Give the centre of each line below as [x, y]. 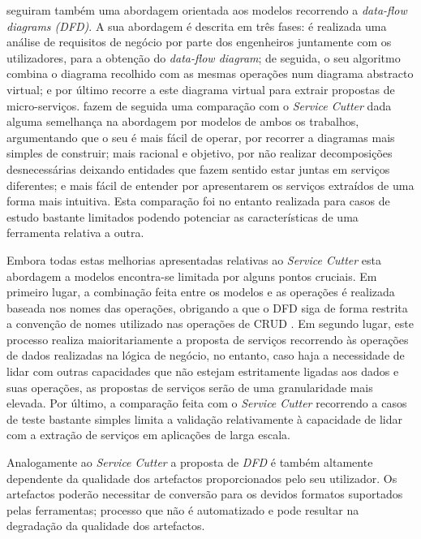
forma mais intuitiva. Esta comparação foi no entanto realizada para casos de [198, 201]
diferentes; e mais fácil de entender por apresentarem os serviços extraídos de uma [210, 185]
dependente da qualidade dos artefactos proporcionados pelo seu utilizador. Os [202, 478]
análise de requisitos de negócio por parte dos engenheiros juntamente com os [199, 42]
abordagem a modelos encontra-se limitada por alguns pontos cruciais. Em [192, 276]
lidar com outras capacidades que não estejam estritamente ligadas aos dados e [203, 371]
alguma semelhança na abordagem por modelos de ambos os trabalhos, [183, 121]
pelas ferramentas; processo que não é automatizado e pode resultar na [183, 509]
